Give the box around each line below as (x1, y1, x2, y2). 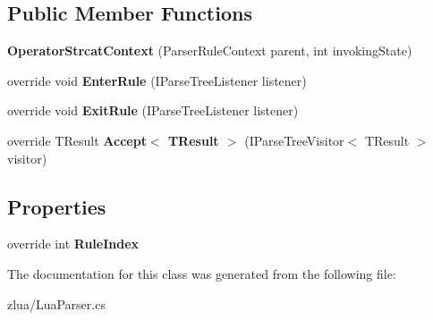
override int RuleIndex (7, 234, 140, 253)
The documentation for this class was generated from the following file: (7, 264, 396, 282)
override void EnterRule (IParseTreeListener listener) (7, 71, 307, 89)
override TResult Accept (7, 131, 147, 149)
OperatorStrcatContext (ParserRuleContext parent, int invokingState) (7, 41, 412, 60)
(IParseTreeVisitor (244, 131, 344, 149)
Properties (7, 192, 106, 220)
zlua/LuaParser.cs (7, 294, 106, 313)
